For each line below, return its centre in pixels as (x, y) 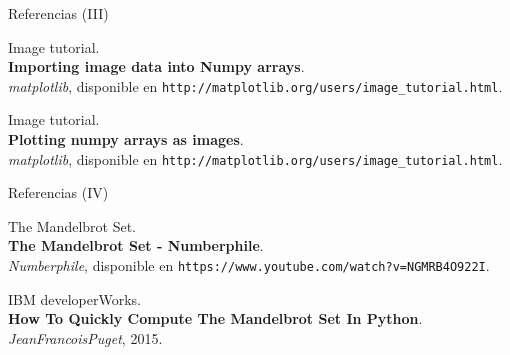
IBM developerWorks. (74, 298)
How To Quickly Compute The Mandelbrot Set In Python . (215, 318)
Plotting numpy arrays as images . (126, 139)
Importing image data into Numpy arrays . (156, 66)
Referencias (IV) (58, 192)
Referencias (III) (58, 13)
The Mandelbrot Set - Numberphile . (136, 245)
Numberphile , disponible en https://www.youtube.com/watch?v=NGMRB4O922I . (249, 265)
